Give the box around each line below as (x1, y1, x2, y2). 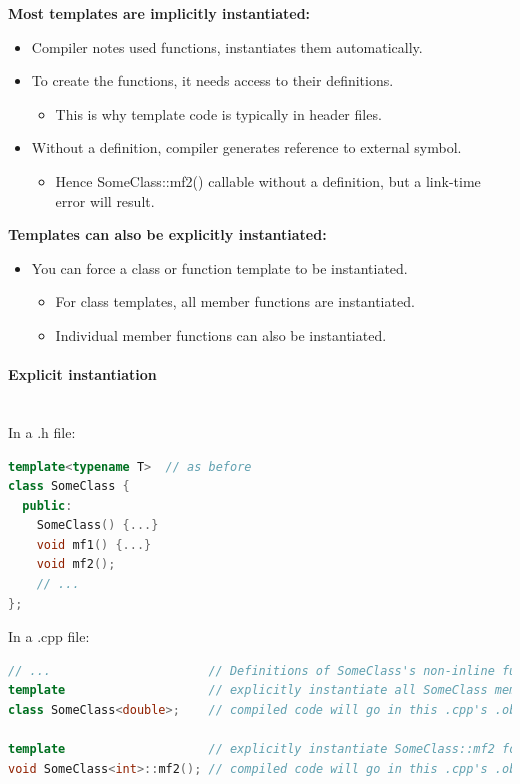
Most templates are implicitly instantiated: (8, 3, 311, 23)
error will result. (55, 190, 155, 211)
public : (22, 498, 73, 513)
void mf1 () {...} (36, 537, 152, 552)
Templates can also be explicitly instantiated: (8, 224, 327, 245)
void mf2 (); (36, 557, 116, 572)
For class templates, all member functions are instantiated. (55, 291, 415, 312)
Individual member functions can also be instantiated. (55, 324, 387, 345)
